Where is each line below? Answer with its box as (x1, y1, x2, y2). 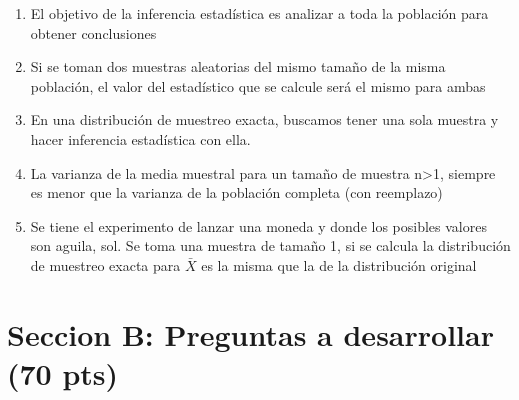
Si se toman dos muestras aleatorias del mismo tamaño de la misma (30, 56, 446, 77)
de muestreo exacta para (30, 254, 181, 275)
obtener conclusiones (30, 22, 157, 43)
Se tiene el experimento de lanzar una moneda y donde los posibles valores (30, 215, 487, 236)
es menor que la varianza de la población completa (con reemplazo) (30, 182, 443, 203)
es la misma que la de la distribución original (201, 254, 477, 275)
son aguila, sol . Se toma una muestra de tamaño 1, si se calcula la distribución (30, 235, 511, 256)
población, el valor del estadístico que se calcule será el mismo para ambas (30, 75, 486, 96)
